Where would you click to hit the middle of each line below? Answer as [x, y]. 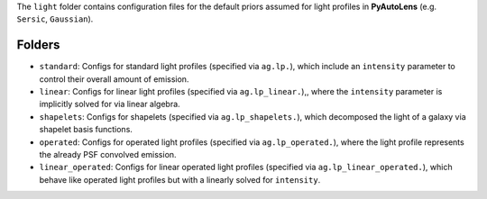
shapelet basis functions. [86, 130]
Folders [38, 45]
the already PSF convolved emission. [108, 155]
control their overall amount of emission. [114, 79]
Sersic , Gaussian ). [55, 19]
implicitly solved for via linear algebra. [110, 104]
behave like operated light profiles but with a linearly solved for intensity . [180, 179]
